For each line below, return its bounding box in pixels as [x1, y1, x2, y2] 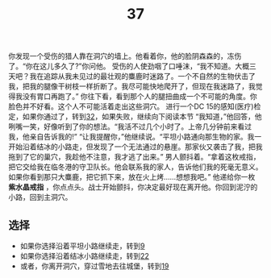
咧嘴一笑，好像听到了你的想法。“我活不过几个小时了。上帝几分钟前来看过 [8, 122, 252, 131]
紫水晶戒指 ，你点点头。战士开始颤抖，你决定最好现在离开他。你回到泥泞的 [8, 182, 258, 192]
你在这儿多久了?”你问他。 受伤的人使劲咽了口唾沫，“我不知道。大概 [25, 61, 250, 71]
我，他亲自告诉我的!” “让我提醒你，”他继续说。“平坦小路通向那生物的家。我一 [8, 132, 262, 142]
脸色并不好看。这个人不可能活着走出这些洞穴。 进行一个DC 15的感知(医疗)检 [8, 102, 261, 111]
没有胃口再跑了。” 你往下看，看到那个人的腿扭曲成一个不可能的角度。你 [22, 92, 258, 102]
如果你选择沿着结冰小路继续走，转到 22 [19, 251, 149, 260]
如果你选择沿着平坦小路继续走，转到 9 [19, 241, 145, 251]
